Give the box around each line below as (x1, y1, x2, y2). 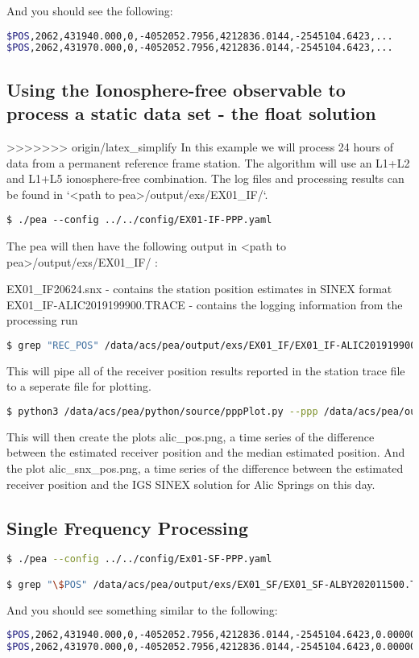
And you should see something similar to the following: (6, 601, 278, 618)
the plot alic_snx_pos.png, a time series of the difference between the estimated (6, 460, 404, 477)
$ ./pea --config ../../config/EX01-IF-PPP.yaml (6, 214, 272, 226)
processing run (6, 312, 78, 329)
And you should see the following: (6, 2, 173, 19)
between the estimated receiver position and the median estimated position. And (6, 444, 405, 461)
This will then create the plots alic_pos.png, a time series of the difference (6, 428, 375, 445)
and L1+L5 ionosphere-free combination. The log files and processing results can (6, 170, 404, 187)
